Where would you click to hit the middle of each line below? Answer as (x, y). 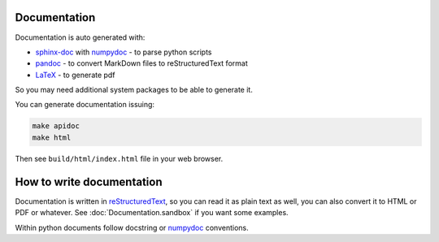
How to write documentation (89, 181)
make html (52, 137)
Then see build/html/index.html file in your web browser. (119, 158)
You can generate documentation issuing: (85, 105)
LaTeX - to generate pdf (75, 75)
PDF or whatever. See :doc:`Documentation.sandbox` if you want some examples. (152, 213)
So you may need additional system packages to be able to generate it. (134, 90)
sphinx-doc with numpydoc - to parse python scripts (124, 52)
